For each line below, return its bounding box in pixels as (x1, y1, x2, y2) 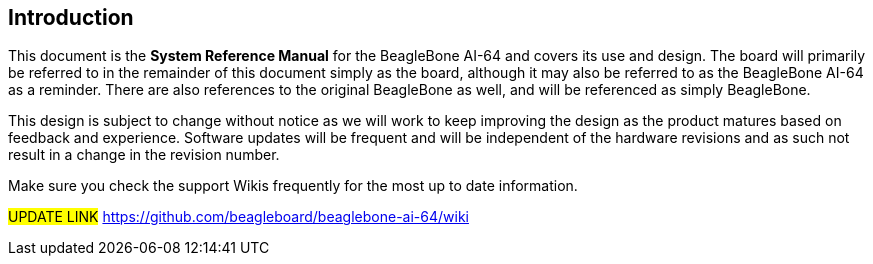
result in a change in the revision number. (8, 146, 280, 164)
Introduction (8, 5, 134, 30)
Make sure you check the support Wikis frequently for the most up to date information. (8, 177, 578, 195)
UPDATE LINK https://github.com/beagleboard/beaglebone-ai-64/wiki (8, 208, 469, 226)
